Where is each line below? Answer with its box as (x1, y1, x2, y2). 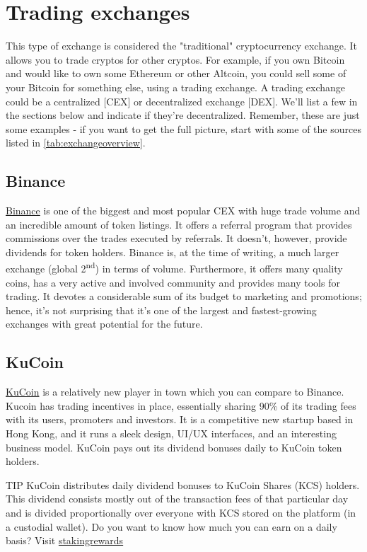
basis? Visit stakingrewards (6, 533, 124, 548)
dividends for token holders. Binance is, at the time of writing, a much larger (6, 244, 339, 259)
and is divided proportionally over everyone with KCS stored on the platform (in (6, 505, 356, 520)
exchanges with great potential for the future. (6, 316, 203, 331)
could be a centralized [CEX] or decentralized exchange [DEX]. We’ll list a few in (6, 93, 358, 108)
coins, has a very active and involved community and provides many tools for (6, 275, 340, 289)
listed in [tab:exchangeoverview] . (6, 135, 146, 150)
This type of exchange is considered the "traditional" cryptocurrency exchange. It (6, 38, 358, 53)
